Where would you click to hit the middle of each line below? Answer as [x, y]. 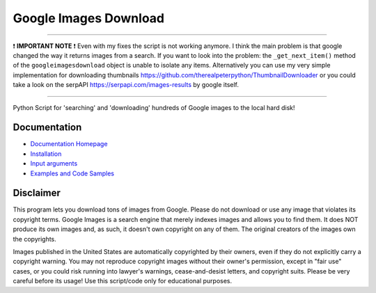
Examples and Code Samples [72, 173]
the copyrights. [35, 239]
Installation [46, 154]
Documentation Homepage [69, 144]
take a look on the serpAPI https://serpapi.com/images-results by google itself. [126, 85]
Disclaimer [37, 193]
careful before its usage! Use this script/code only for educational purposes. [123, 281]
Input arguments [54, 164]
